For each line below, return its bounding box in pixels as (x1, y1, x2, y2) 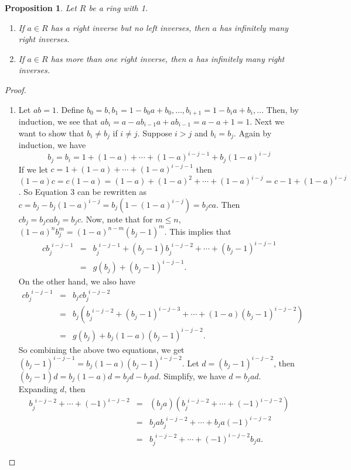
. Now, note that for (81, 212, 153, 225)
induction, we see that (18, 115, 98, 128)
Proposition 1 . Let (5, 2, 77, 13)
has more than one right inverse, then (50, 52, 186, 64)
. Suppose (137, 126, 172, 139)
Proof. (5, 83, 26, 95)
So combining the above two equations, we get (18, 343, 185, 355)
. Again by (233, 126, 272, 139)
